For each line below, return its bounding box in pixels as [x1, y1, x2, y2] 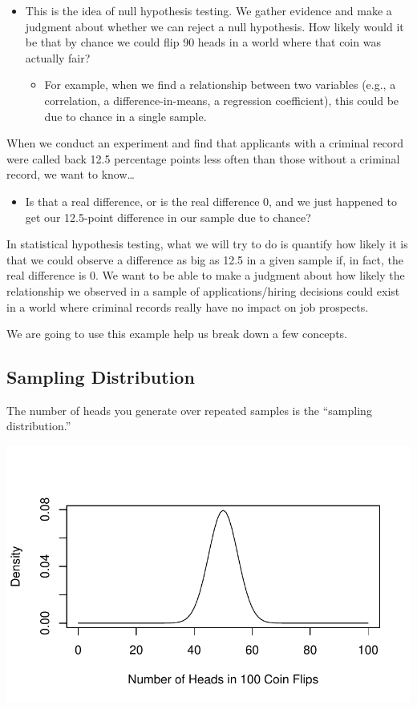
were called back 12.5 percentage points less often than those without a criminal [6, 150, 400, 167]
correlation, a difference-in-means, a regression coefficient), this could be [44, 91, 399, 108]
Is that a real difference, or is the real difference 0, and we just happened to [25, 192, 397, 209]
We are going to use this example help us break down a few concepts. [6, 325, 348, 342]
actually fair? [25, 49, 91, 66]
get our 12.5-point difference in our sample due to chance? [25, 208, 311, 225]
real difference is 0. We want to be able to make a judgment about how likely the [6, 267, 405, 284]
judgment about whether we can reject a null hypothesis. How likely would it [25, 18, 404, 34]
